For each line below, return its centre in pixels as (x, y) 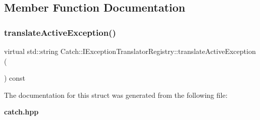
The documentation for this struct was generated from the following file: (116, 95)
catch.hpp (21, 112)
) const (15, 78)
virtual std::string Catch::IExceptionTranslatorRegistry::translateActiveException (130, 51)
